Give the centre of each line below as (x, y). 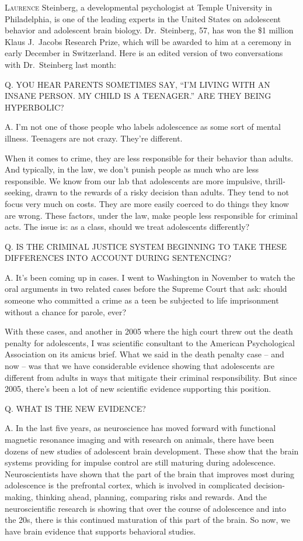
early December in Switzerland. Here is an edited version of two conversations (144, 53)
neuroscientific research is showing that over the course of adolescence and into (146, 508)
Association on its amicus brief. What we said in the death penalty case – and (144, 354)
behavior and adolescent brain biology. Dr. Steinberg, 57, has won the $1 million (149, 30)
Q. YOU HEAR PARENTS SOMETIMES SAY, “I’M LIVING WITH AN (137, 84)
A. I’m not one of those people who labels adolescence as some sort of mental (143, 127)
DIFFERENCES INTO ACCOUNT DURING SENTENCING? (118, 258)
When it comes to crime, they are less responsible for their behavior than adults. (149, 158)
